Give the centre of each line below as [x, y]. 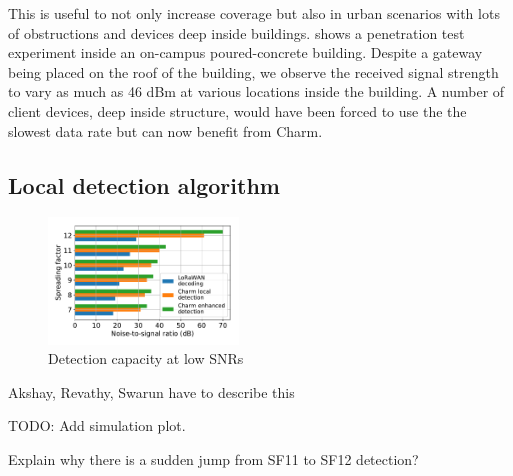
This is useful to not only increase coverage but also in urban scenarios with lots [254, 13]
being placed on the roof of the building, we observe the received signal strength [253, 71]
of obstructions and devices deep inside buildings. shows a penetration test [236, 32]
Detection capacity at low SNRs [146, 358]
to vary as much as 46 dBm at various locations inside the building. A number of [256, 91]
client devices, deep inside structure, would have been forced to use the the [237, 110]
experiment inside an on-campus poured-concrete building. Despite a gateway [245, 52]
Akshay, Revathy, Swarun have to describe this [151, 391]
